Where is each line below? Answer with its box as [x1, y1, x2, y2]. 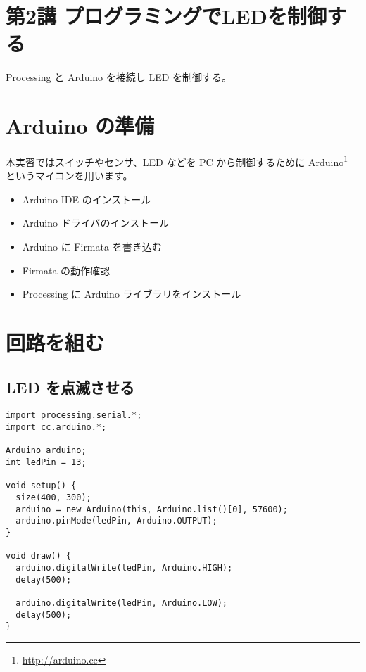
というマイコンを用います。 [6, 168, 133, 183]
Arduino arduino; [6, 445, 87, 456]
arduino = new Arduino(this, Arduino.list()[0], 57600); [15, 504, 288, 514]
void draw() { [6, 551, 72, 562]
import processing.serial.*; [6, 410, 142, 421]
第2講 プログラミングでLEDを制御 [6, 1, 327, 30]
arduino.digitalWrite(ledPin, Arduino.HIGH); [15, 562, 233, 573]
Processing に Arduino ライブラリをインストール [22, 286, 241, 301]
